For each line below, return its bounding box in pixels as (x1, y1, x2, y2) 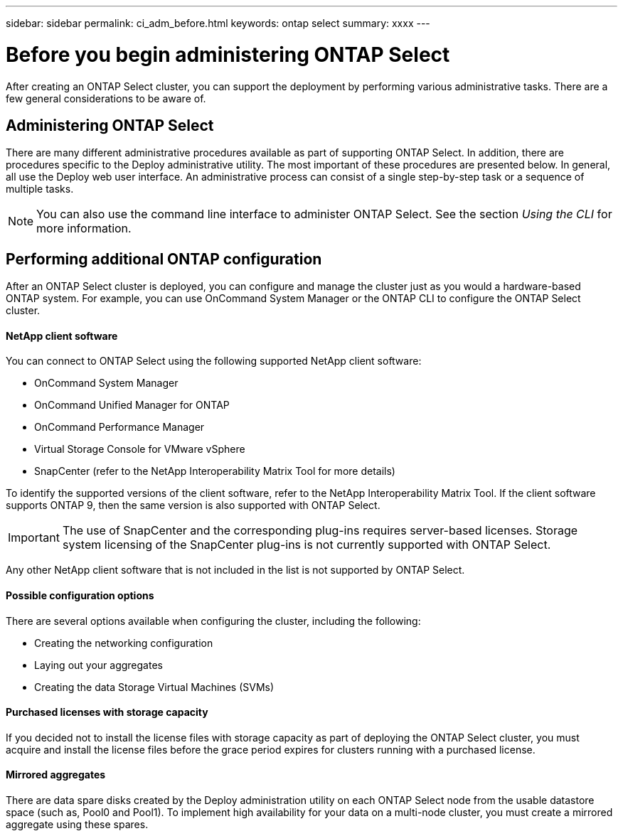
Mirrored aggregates (6, 768, 106, 781)
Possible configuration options (6, 589, 154, 602)
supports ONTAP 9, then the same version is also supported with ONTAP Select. (6, 499, 380, 512)
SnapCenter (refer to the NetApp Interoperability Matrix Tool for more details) (34, 465, 395, 478)
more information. (36, 221, 132, 236)
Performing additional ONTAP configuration (6, 250, 322, 268)
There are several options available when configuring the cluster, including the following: (6, 614, 421, 627)
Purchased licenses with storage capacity (6, 706, 208, 719)
